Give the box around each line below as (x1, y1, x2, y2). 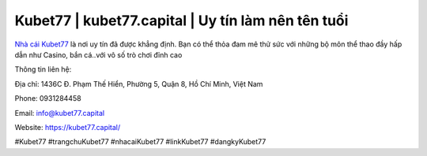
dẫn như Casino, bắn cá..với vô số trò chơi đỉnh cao (14, 50, 183, 59)
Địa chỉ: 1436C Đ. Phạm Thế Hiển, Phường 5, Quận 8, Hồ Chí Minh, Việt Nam (14, 79, 263, 88)
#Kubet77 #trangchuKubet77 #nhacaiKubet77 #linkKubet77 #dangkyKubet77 (14, 137, 266, 147)
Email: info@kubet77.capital (14, 108, 105, 117)
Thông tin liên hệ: (14, 65, 72, 74)
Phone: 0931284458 (14, 94, 82, 103)
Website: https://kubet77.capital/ (14, 122, 121, 132)
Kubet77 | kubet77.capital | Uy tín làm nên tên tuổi (14, 12, 349, 29)
